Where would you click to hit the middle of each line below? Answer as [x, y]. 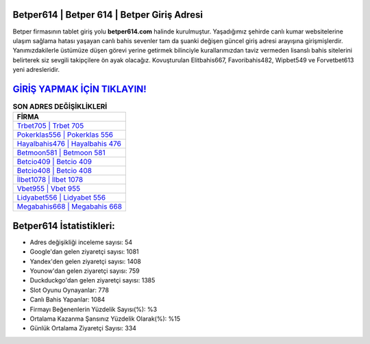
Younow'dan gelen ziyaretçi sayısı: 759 [85, 271]
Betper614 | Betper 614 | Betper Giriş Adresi [108, 15]
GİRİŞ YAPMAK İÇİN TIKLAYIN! [79, 89]
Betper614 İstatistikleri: [64, 226]
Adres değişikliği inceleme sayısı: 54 [81, 242]
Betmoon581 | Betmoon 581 [61, 153]
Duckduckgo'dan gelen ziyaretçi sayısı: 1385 [92, 280]
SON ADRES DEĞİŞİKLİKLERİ [60, 107]
